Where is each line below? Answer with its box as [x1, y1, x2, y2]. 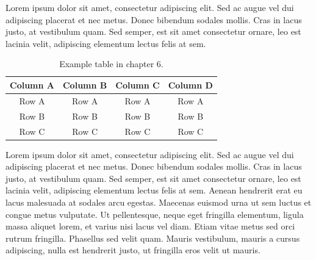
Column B [62, 78, 107, 91]
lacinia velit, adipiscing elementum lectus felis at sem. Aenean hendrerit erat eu [5, 184, 303, 197]
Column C [115, 78, 160, 91]
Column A [10, 78, 54, 91]
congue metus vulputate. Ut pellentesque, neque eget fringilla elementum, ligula [5, 208, 304, 220]
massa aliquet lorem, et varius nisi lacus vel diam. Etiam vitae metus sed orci [5, 220, 295, 233]
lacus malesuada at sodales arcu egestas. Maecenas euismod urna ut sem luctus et [5, 195, 312, 208]
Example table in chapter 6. [59, 57, 163, 70]
